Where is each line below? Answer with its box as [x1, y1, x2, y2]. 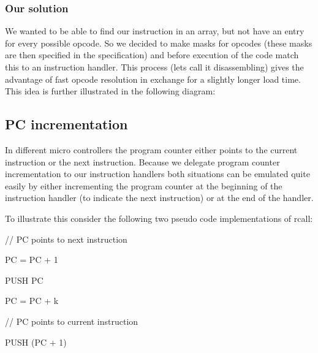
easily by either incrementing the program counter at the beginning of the [5, 179, 282, 192]
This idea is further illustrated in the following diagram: [5, 85, 216, 97]
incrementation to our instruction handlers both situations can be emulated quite [5, 167, 310, 180]
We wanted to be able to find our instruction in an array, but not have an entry [5, 25, 305, 37]
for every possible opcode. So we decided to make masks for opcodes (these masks [5, 36, 312, 49]
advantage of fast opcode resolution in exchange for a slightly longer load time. [5, 72, 301, 85]
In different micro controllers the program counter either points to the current [5, 143, 298, 156]
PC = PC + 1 [5, 253, 58, 266]
